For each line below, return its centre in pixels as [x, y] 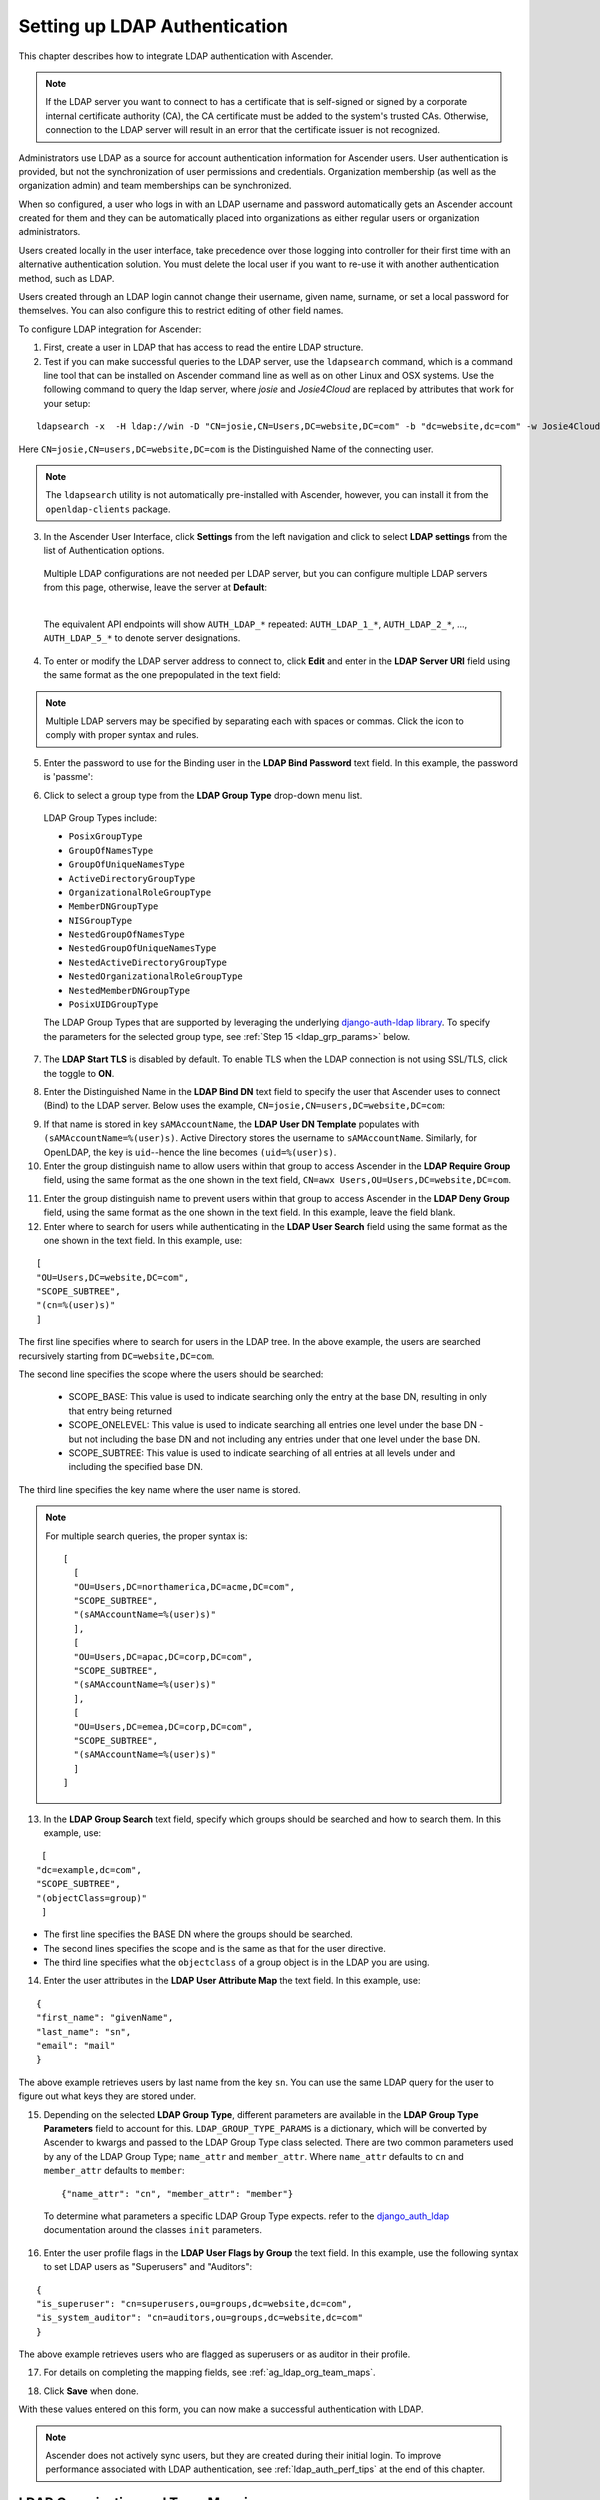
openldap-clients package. [108, 509]
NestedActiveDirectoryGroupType [147, 962]
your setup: [67, 403]
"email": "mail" [76, 2046]
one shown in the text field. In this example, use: [143, 1240]
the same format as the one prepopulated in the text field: [162, 675]
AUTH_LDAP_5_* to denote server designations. [142, 638]
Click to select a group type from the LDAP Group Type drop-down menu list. [203, 795]
